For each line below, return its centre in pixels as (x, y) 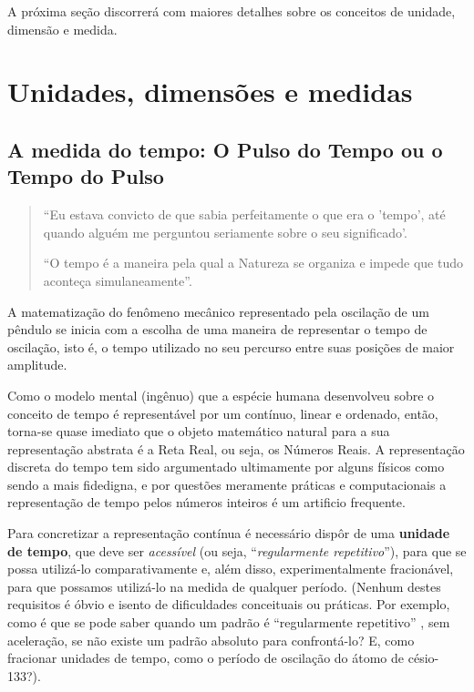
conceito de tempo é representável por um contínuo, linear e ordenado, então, (223, 413)
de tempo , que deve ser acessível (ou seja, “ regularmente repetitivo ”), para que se (237, 550)
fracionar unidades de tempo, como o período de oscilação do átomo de (206, 658)
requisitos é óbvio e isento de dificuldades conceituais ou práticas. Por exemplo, (229, 604)
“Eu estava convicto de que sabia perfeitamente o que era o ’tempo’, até (244, 214)
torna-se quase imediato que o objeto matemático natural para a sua (199, 431)
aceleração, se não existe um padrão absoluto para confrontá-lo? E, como (211, 640)
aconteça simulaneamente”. (118, 280)
